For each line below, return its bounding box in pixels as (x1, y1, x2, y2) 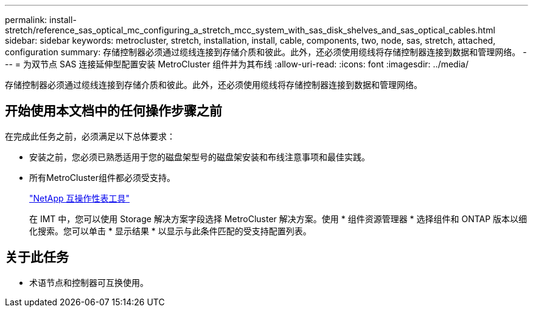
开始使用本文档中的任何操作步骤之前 (5, 103, 222, 119)
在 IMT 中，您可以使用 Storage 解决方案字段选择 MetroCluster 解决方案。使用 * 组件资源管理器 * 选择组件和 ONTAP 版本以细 (29, 213, 528, 224)
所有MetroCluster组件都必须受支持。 (29, 172, 175, 183)
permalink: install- (5, 15, 77, 25)
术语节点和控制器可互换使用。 (29, 277, 148, 288)
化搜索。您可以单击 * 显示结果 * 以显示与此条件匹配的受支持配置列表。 (29, 225, 312, 236)
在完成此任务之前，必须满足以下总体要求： (5, 131, 175, 141)
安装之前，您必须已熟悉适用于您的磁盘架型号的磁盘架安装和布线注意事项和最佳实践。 (29, 151, 370, 162)
